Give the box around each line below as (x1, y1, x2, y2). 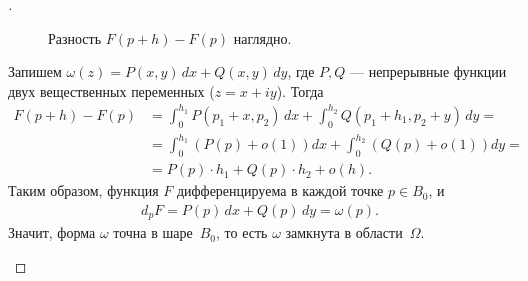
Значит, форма (8, 222, 96, 243)
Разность (48, 27, 102, 48)
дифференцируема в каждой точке (176, 180, 384, 201)
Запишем (8, 61, 62, 82)
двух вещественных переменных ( (8, 80, 215, 101)
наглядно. (233, 27, 292, 48)
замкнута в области (285, 222, 403, 243)
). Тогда (276, 80, 324, 101)
